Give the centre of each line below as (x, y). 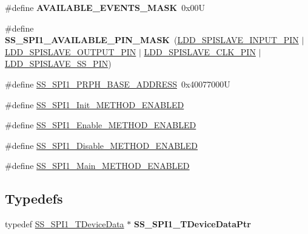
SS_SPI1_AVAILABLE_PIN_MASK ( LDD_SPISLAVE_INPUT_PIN (152, 40)
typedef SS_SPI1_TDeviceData (65, 224)
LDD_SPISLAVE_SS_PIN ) (58, 64)
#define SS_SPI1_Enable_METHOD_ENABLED (101, 125)
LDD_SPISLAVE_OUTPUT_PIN (71, 51)
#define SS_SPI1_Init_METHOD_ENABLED (95, 104)
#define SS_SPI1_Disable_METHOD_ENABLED (102, 145)
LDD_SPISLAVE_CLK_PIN (200, 51)
